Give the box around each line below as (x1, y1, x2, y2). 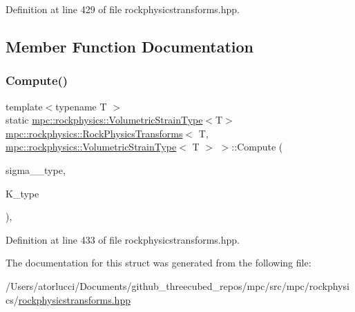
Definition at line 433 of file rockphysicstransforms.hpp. (6, 232, 240, 246)
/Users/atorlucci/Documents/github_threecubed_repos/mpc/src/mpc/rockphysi (6, 278, 349, 293)
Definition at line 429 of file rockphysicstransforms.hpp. (6, 2, 240, 16)
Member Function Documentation (6, 35, 254, 57)
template (6, 99, 43, 113)
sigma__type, (6, 162, 66, 177)
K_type (6, 186, 39, 200)
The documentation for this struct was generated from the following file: (6, 255, 311, 270)
